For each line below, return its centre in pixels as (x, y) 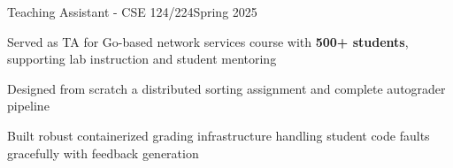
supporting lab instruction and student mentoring (142, 59)
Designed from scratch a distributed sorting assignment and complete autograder (226, 88)
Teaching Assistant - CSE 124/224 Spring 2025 (132, 11)
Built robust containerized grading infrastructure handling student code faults (219, 135)
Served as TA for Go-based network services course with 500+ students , (208, 41)
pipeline (28, 106)
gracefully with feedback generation (103, 153)
